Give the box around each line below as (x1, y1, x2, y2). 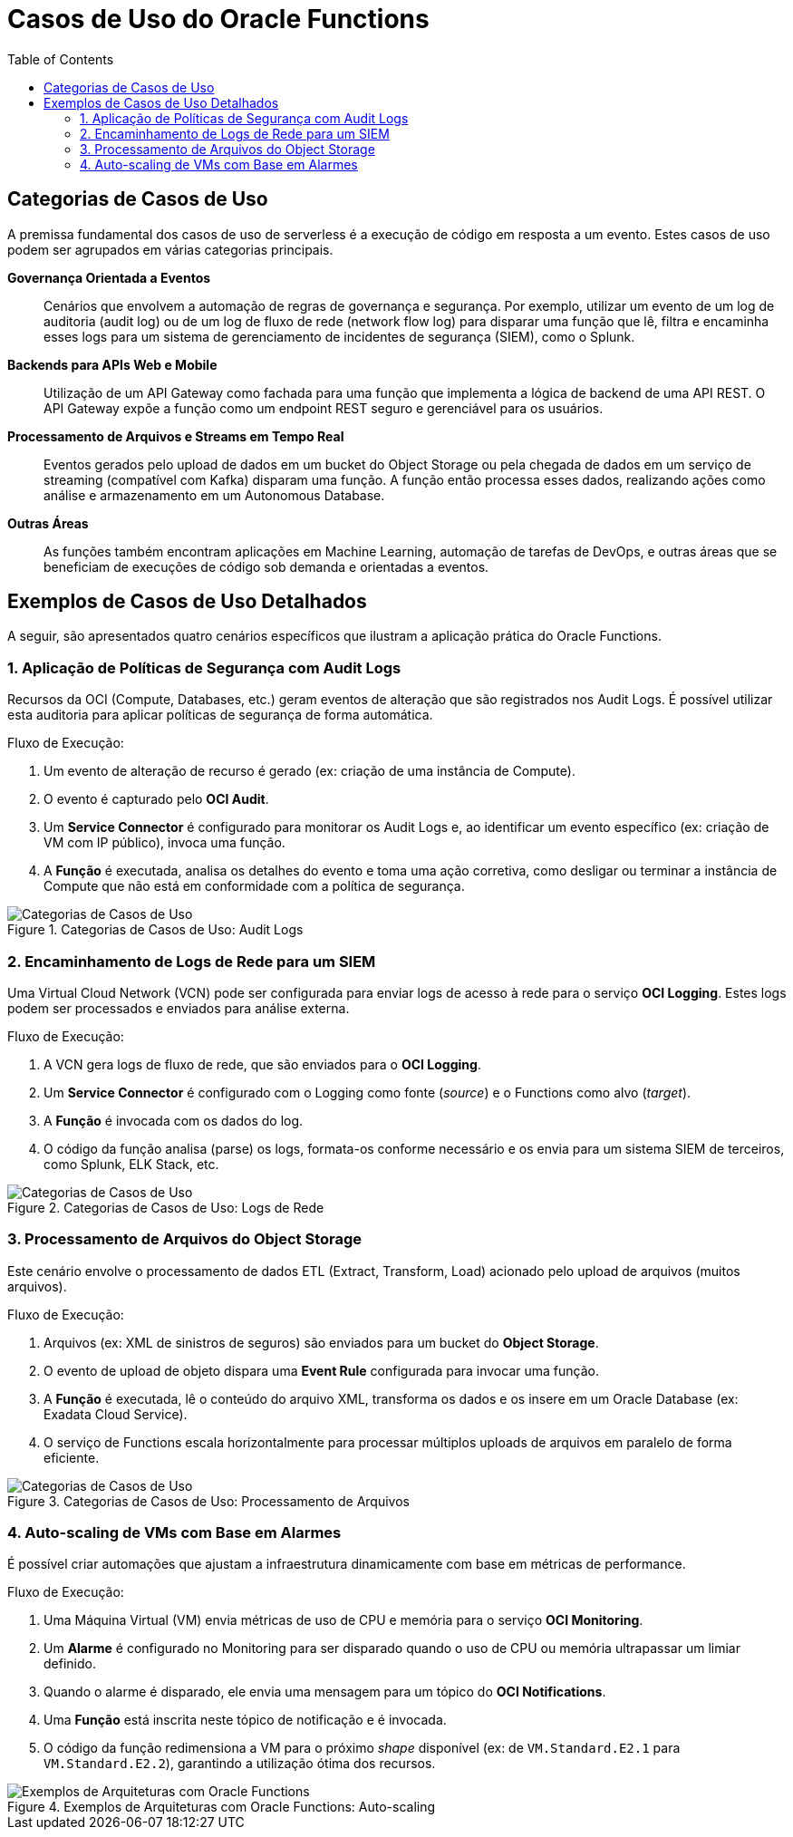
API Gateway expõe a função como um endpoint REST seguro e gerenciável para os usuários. (44, 400, 604, 416)
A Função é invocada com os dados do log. (44, 1112, 304, 1128)
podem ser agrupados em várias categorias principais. (7, 241, 334, 257)
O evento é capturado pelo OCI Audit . (44, 791, 269, 807)
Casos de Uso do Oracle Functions (7, 4, 430, 34)
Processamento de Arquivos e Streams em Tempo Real (7, 428, 344, 444)
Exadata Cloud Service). (44, 1406, 188, 1422)
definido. (44, 1656, 96, 1672)
